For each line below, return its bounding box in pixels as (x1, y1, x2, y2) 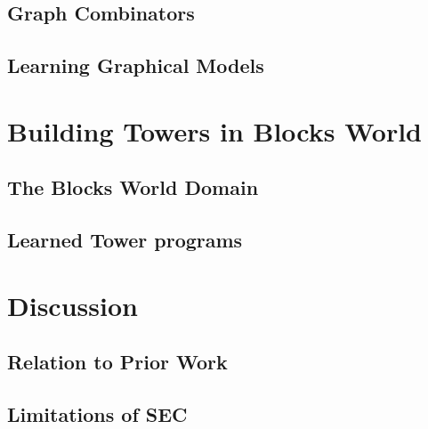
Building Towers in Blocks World (7, 112, 422, 149)
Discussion (7, 287, 138, 323)
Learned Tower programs (7, 226, 243, 254)
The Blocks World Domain (7, 174, 259, 201)
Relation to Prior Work (7, 348, 228, 376)
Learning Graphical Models (7, 52, 264, 79)
